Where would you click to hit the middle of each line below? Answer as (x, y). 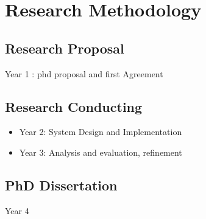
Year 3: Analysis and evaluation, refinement (101, 152)
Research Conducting (74, 106)
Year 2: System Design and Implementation (101, 132)
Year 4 (17, 210)
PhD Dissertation (61, 185)
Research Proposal (65, 48)
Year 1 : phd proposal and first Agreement (84, 73)
